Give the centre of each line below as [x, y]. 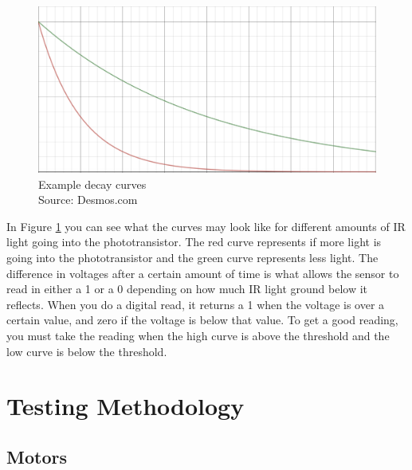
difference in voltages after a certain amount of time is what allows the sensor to [203, 273]
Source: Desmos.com [88, 200]
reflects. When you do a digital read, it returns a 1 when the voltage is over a [196, 304]
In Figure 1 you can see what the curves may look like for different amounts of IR [206, 226]
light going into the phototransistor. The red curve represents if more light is [194, 242]
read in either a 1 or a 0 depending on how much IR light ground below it [187, 289]
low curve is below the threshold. [87, 351]
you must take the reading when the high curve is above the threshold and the [198, 336]
